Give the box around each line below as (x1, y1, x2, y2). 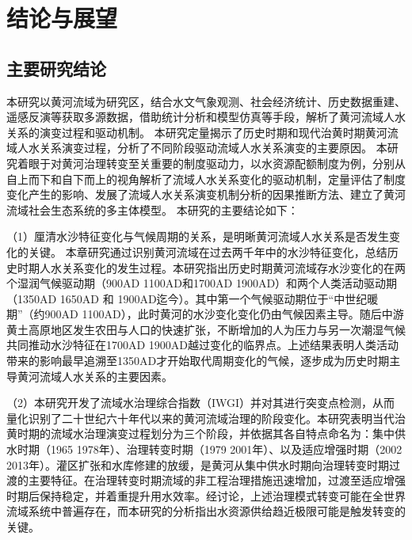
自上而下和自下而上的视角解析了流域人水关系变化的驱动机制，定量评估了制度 (6, 170, 406, 187)
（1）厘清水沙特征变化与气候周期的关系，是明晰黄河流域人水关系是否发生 (6, 228, 389, 245)
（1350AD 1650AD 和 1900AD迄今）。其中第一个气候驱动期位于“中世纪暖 (6, 290, 379, 306)
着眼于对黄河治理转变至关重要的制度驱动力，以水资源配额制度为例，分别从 (17, 154, 406, 171)
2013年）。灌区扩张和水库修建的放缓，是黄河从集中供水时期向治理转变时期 (6, 456, 389, 473)
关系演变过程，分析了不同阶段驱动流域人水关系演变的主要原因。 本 (39, 139, 387, 156)
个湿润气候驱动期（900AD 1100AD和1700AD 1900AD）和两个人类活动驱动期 (6, 275, 398, 291)
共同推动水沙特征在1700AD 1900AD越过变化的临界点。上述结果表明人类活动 (6, 337, 399, 353)
